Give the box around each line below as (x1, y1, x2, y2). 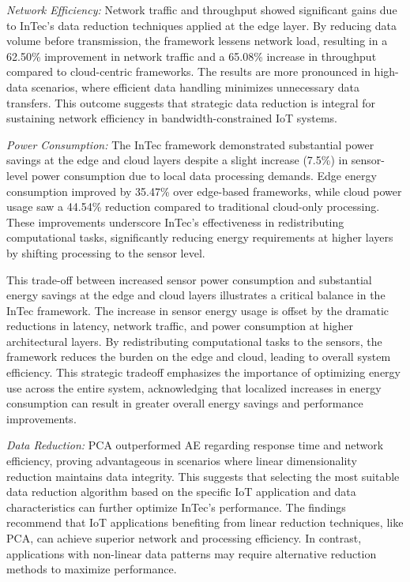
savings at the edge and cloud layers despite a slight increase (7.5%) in (6, 152, 348, 168)
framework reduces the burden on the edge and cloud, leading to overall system (6, 348, 391, 365)
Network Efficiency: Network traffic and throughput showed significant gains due (6, 2, 397, 17)
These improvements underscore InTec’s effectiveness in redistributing (6, 213, 344, 230)
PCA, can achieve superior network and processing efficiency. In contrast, (6, 530, 362, 546)
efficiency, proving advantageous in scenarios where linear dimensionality (6, 452, 357, 469)
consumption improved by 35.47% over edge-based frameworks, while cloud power (6, 182, 402, 199)
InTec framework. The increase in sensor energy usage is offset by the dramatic (6, 302, 389, 318)
